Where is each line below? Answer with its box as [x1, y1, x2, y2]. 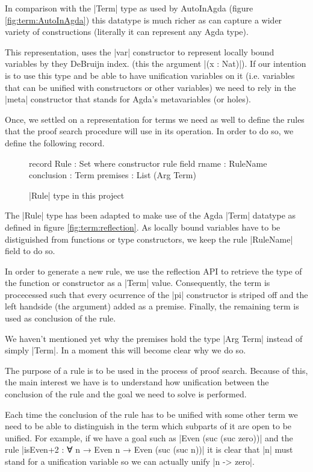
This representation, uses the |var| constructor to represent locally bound [5, 45, 274, 58]
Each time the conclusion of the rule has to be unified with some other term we [5, 408, 298, 420]
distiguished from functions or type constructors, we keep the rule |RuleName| [5, 232, 293, 245]
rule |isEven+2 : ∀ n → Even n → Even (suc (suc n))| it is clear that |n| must [5, 443, 293, 456]
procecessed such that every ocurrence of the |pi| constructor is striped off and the [5, 288, 308, 300]
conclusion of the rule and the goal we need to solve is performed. [5, 388, 247, 400]
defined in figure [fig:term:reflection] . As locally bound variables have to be [5, 220, 280, 233]
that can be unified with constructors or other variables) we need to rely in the [5, 81, 296, 93]
